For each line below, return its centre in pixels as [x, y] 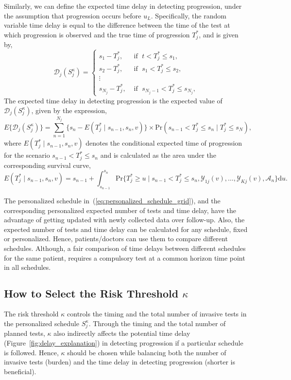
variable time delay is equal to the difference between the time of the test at [117, 25]
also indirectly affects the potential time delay [122, 333]
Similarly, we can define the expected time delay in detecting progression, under [123, 6]
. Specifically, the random [188, 15]
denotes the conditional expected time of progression [164, 143]
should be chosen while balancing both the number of [147, 352]
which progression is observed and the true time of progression [97, 34]
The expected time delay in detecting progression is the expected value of [113, 100]
